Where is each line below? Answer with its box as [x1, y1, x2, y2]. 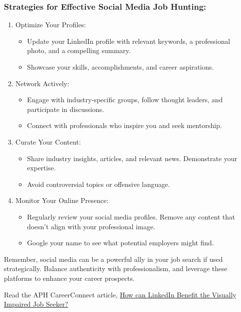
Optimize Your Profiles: [15, 19, 86, 30]
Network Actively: [15, 78, 69, 88]
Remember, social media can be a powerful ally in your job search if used [4, 254, 223, 264]
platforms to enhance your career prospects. [4, 273, 135, 283]
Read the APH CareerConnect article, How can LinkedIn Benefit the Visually [4, 289, 237, 299]
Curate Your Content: [15, 136, 81, 147]
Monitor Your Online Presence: [15, 195, 109, 205]
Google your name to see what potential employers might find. [27, 238, 214, 248]
